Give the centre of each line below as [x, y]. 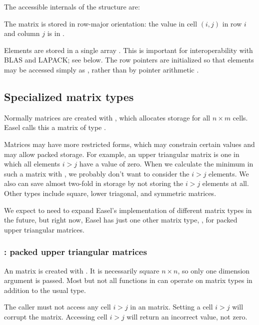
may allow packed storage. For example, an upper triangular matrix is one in [122, 154]
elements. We [229, 173]
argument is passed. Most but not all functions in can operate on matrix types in [128, 280]
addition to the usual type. [45, 290]
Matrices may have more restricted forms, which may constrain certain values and [129, 144]
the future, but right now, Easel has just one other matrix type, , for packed [121, 220]
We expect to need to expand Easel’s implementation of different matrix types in [128, 210]
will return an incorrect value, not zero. [187, 316]
